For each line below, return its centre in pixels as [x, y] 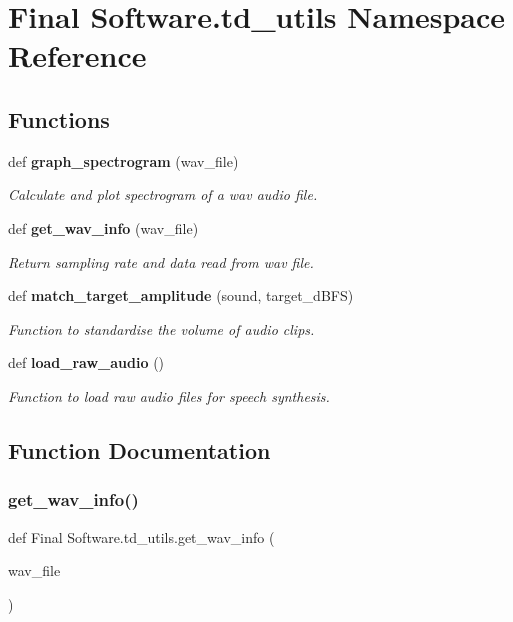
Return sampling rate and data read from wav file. [161, 261]
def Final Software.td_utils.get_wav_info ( [141, 536]
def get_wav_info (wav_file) [103, 227]
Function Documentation [139, 449]
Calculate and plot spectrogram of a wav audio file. [163, 194]
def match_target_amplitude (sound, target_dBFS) [181, 295]
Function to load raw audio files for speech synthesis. [169, 395]
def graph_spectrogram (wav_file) [123, 160]
